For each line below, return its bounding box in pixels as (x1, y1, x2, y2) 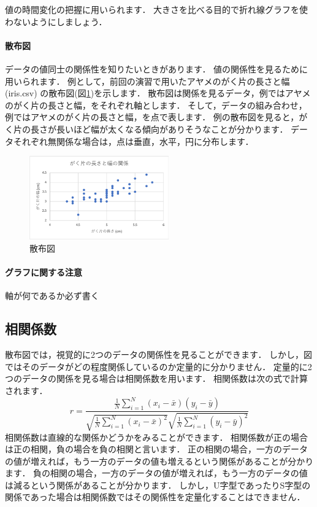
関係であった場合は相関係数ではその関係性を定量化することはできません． (5, 490, 305, 503)
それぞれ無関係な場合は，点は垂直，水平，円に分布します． (13, 134, 254, 147)
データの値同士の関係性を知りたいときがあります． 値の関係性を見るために (5, 62, 308, 75)
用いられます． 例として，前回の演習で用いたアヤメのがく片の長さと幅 (5, 74, 290, 87)
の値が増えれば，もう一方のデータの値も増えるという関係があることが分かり (5, 454, 314, 467)
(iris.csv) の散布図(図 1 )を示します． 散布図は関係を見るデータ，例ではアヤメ (5, 87, 311, 99)
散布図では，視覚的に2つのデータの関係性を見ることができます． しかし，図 (5, 348, 313, 361)
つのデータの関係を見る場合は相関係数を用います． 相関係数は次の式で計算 (5, 372, 308, 385)
